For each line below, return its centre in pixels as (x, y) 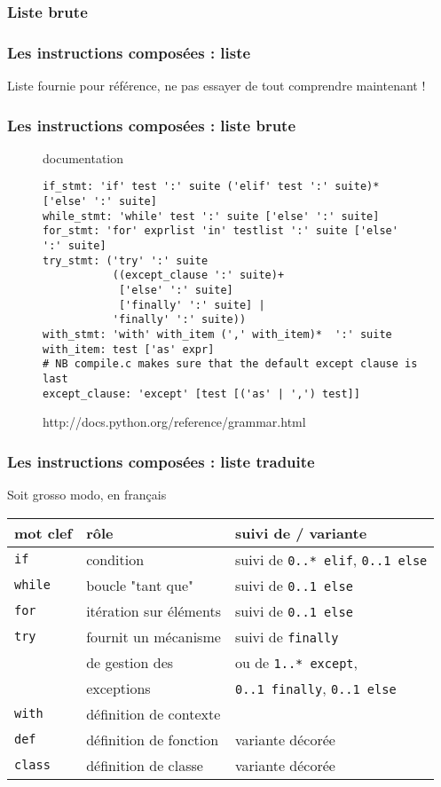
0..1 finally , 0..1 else (315, 688)
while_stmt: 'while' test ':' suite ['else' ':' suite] (211, 216)
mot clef (43, 532)
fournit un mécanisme (154, 636)
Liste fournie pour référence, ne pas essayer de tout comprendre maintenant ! (217, 86)
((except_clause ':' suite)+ (198, 275)
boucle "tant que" (140, 585)
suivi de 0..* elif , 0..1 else (331, 559)
